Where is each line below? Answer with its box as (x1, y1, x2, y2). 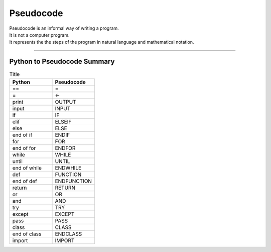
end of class (12, 230, 42, 237)
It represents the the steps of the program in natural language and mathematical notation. (9, 39, 194, 45)
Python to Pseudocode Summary (9, 57, 115, 66)
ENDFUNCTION (55, 178, 92, 185)
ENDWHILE (55, 164, 82, 171)
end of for (12, 144, 36, 151)
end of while (12, 164, 42, 171)
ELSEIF (55, 118, 72, 125)
